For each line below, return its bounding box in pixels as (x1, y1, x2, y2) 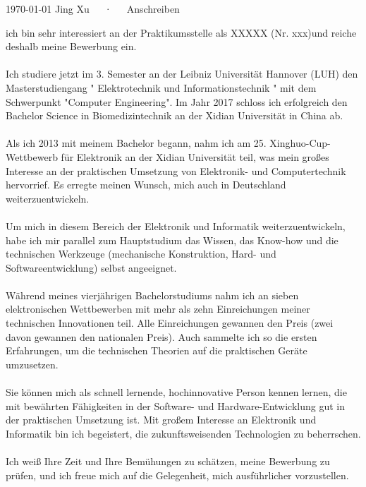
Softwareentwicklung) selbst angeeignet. (6, 260, 177, 275)
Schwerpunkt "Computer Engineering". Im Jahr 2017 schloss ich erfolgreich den (6, 94, 348, 109)
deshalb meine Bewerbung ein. (6, 39, 137, 54)
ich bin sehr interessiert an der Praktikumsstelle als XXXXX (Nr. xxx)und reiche (6, 25, 357, 40)
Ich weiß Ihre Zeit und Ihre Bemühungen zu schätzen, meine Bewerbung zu (6, 454, 330, 468)
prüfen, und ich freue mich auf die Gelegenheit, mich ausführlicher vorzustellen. (6, 467, 349, 482)
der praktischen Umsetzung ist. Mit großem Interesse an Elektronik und (6, 412, 317, 427)
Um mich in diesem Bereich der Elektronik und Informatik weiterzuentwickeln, (6, 218, 346, 233)
